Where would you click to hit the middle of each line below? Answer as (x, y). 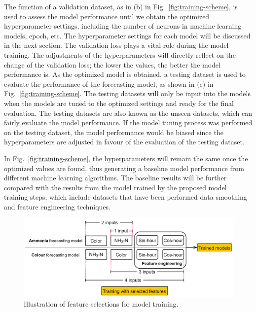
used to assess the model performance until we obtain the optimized (107, 16)
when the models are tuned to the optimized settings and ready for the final (119, 103)
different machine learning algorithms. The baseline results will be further (115, 178)
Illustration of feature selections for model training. (101, 304)
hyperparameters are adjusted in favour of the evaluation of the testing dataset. (124, 142)
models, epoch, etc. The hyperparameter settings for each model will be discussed (127, 35)
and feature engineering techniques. (57, 206)
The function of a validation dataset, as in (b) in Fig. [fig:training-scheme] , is (121, 6)
